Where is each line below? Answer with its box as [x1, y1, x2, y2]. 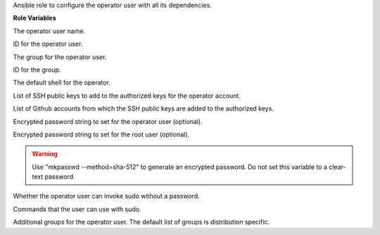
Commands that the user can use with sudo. [13, 205, 141, 213]
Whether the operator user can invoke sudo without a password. [13, 192, 200, 201]
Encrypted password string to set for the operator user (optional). [13, 117, 203, 126]
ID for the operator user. [13, 39, 83, 49]
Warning [32, 150, 58, 158]
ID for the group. [13, 65, 61, 74]
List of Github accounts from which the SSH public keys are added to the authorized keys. [13, 104, 274, 113]
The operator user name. [13, 27, 86, 35]
